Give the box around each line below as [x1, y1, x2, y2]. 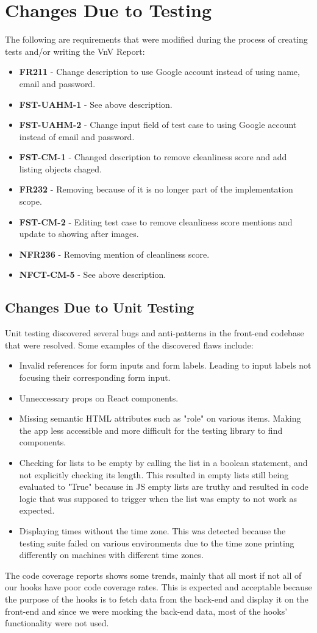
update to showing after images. [19, 227, 139, 240]
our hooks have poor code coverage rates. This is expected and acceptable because [5, 581, 312, 593]
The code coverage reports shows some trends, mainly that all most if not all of [5, 568, 302, 581]
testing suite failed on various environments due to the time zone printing [19, 536, 294, 549]
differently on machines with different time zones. [19, 548, 204, 561]
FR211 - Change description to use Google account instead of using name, [19, 65, 300, 78]
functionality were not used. [5, 617, 109, 629]
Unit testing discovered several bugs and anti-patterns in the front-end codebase [5, 327, 304, 339]
